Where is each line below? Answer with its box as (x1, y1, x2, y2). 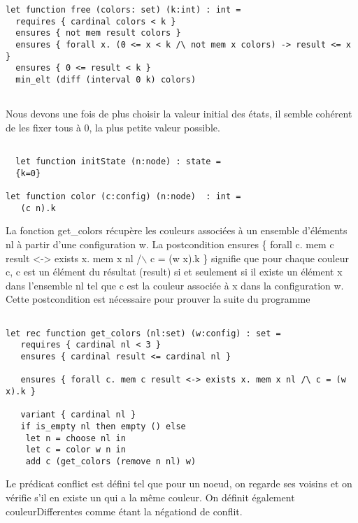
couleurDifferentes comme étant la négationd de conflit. (6, 503, 243, 518)
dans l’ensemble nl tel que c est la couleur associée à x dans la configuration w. (6, 278, 344, 292)
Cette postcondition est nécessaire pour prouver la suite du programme (6, 292, 310, 306)
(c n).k (20, 203, 56, 213)
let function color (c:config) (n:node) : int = (6, 192, 241, 202)
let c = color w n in (25, 445, 126, 455)
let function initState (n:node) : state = (15, 157, 221, 167)
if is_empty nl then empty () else (20, 421, 186, 431)
